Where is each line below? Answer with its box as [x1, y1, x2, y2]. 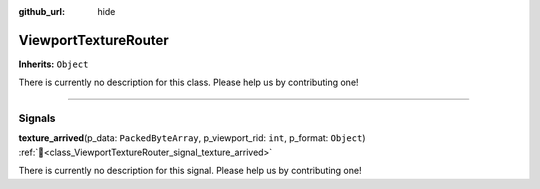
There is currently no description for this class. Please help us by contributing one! [18, 76, 359, 89]
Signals [18, 111, 56, 125]
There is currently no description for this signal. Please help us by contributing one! [18, 165, 362, 177]
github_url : [18, 6, 65, 17]
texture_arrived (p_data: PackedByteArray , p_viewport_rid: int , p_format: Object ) [18, 132, 366, 144]
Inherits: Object [18, 58, 89, 70]
